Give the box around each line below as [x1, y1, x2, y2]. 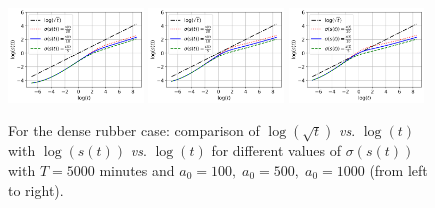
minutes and [99, 159, 175, 180]
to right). [8, 179, 64, 200]
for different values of [211, 140, 342, 161]
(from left [369, 159, 428, 180]
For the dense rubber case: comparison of [8, 120, 260, 141]
